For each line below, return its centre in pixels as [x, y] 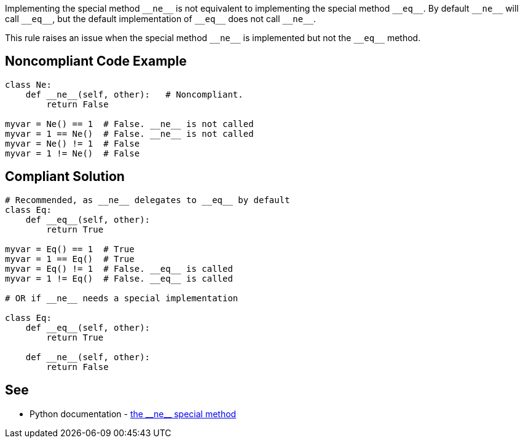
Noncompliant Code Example [96, 61]
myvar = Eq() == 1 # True [70, 249]
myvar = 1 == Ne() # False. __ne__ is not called [129, 133]
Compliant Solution [65, 177]
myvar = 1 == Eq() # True [70, 259]
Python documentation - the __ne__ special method [133, 414]
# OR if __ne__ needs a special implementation [122, 298]
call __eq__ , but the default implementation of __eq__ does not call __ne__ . [161, 19]
